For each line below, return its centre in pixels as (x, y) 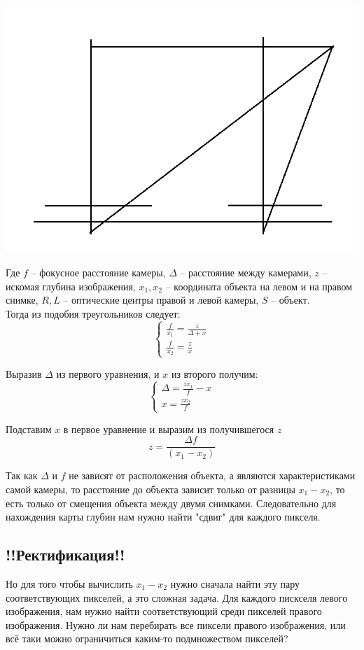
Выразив (24, 373)
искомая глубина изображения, (71, 286)
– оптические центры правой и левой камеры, (161, 300)
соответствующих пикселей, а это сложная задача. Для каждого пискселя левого (177, 597)
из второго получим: (215, 373)
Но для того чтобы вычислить (69, 583)
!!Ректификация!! (65, 554)
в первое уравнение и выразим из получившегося (169, 429)
